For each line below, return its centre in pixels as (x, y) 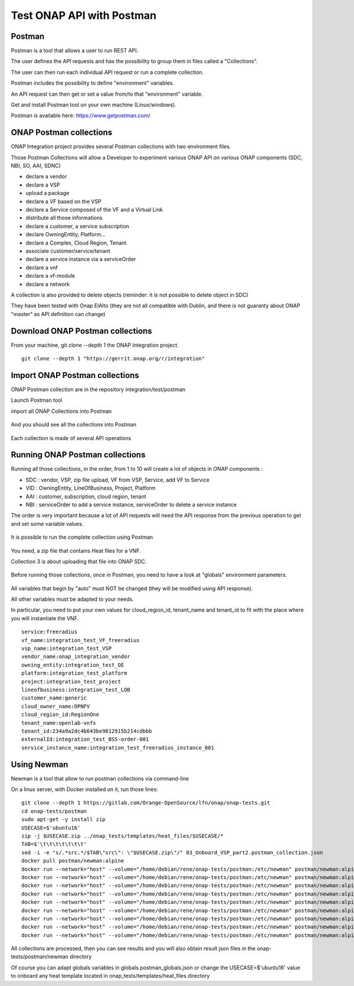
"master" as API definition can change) (58, 314)
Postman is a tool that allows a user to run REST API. (75, 51)
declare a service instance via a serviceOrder (81, 259)
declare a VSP (43, 185)
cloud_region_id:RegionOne (60, 715)
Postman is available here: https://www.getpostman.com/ (81, 116)
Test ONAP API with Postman (83, 15)
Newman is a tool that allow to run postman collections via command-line (100, 778)
